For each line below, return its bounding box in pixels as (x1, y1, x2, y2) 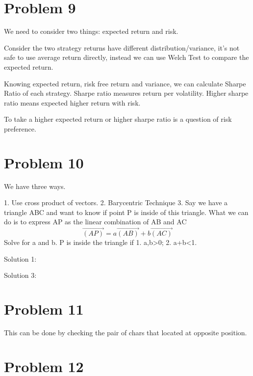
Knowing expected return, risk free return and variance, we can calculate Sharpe (4, 78, 246, 88)
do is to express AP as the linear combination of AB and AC (4, 216, 187, 227)
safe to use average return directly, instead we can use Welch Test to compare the (4, 52, 249, 62)
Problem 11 (4, 299, 84, 319)
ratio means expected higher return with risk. (4, 97, 141, 107)
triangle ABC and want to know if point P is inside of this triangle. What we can (4, 207, 249, 217)
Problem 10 (4, 152, 84, 172)
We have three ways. (4, 181, 66, 191)
